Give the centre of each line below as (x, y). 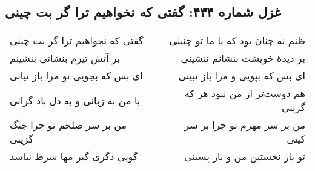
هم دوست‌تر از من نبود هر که (245, 93)
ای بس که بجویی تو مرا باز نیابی (76, 76)
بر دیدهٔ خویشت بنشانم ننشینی (243, 58)
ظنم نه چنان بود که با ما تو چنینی (237, 41)
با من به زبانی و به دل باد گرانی (75, 100)
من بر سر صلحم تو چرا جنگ (68, 125)
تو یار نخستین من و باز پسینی (245, 156)
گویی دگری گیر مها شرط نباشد (74, 156)
